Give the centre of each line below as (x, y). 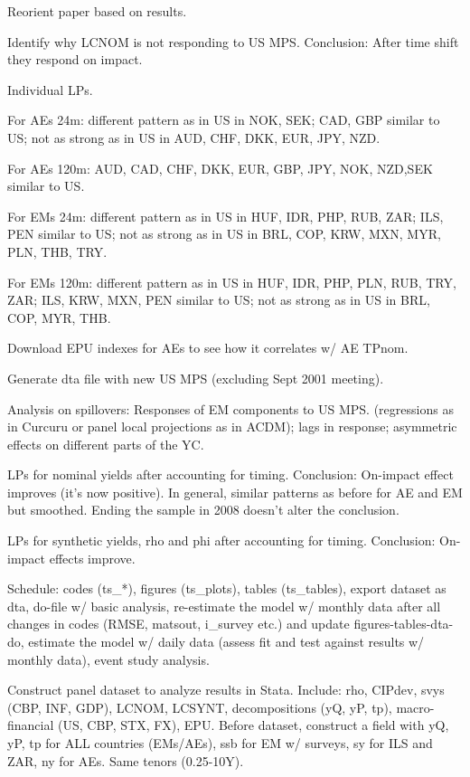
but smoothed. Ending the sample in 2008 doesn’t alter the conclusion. (203, 510)
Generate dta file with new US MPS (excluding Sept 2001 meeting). (196, 378)
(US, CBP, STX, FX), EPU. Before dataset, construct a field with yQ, (254, 725)
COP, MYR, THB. (59, 317)
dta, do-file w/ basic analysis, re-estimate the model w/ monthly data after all (224, 606)
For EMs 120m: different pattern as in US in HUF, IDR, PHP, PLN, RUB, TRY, (232, 282)
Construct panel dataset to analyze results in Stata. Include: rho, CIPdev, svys (226, 690)
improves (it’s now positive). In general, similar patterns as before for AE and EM (235, 492)
